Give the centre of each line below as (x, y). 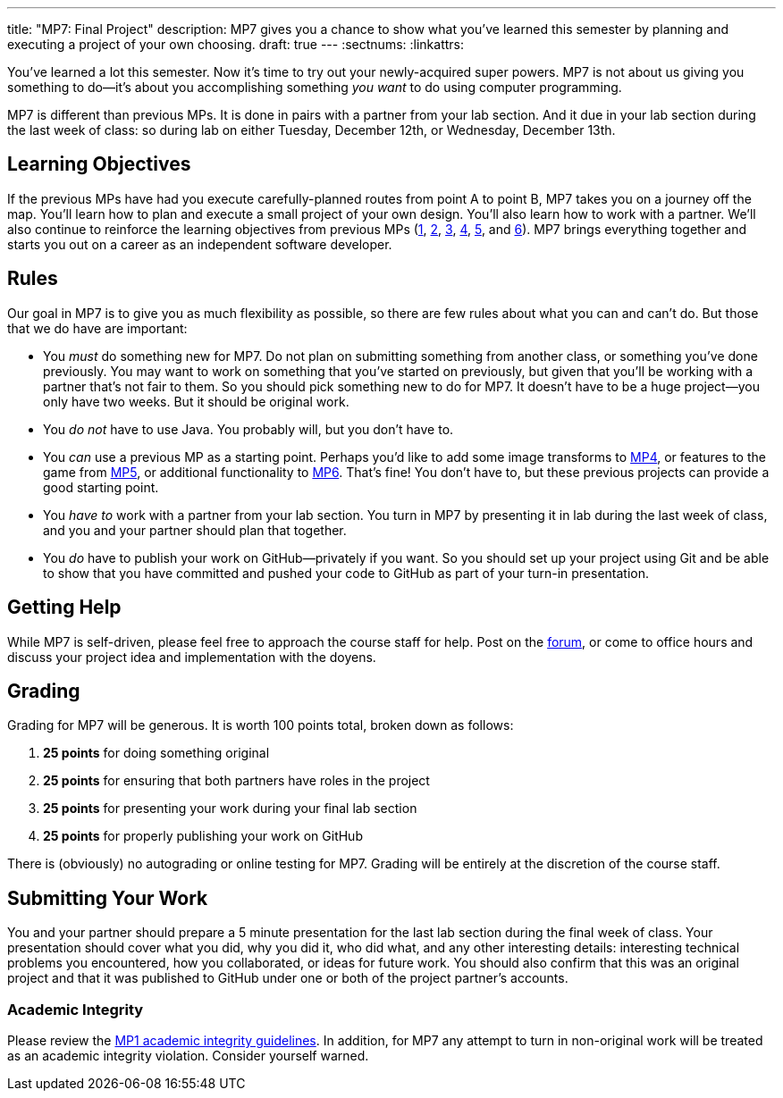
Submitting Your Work (108, 898)
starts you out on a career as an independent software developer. (200, 244)
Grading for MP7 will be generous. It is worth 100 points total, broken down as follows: (261, 725)
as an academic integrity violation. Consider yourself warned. (188, 1055)
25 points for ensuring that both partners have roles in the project (236, 781)
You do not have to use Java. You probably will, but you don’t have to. (248, 429)
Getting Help (64, 608)
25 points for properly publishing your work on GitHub (203, 836)
